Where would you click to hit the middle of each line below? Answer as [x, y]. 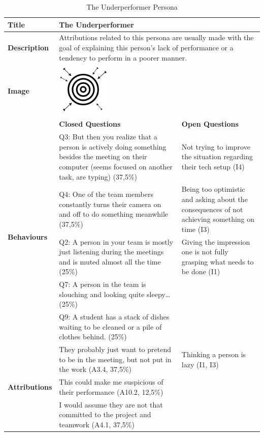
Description [28, 48]
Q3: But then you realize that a [108, 137]
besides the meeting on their [103, 156]
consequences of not [212, 209]
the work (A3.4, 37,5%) [95, 369]
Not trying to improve [216, 146]
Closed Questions [90, 124]
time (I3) [195, 229]
